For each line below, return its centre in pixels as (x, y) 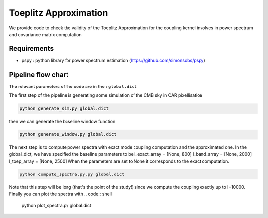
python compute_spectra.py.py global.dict (72, 174)
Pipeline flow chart (39, 74)
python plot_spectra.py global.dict (57, 205)
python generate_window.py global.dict (68, 134)
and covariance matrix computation (45, 34)
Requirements (32, 49)
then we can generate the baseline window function (62, 122)
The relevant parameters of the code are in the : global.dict (73, 86)
